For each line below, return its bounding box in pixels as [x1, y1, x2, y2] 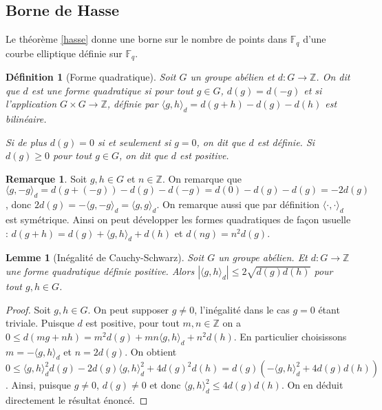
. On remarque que [162, 171, 242, 185]
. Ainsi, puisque [6, 378, 72, 392]
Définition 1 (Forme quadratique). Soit [6, 70, 176, 84]
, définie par [107, 96, 158, 111]
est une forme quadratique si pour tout [31, 83, 193, 97]
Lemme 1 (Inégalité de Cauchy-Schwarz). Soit [6, 250, 204, 265]
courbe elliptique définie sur [6, 45, 123, 60]
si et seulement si [97, 134, 171, 149]
